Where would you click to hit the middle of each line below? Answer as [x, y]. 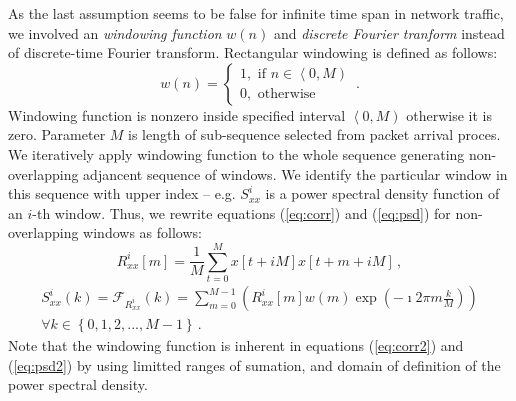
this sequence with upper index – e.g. [122, 193]
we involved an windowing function [115, 32]
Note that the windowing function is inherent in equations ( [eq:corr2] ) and [236, 345]
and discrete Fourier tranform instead [389, 32]
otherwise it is [449, 114]
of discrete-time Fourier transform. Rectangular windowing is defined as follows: [253, 52]
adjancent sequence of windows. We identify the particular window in [295, 173]
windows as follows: [142, 232]
